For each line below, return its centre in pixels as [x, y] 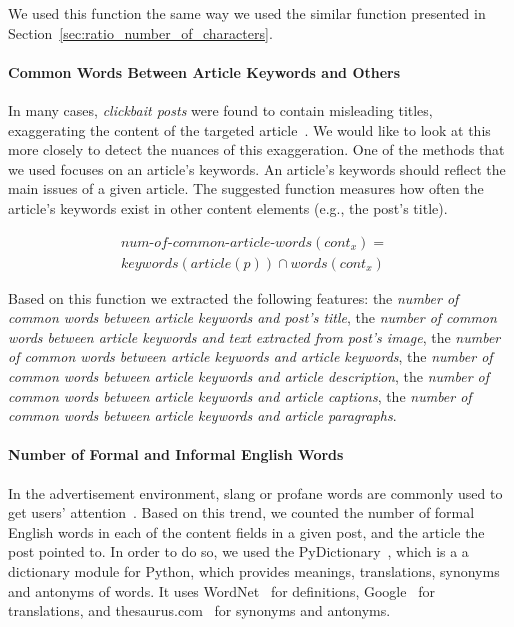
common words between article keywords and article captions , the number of [240, 395]
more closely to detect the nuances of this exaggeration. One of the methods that [256, 149]
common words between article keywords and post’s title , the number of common [252, 317]
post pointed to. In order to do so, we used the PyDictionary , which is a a [238, 551]
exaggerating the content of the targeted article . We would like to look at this [249, 129]
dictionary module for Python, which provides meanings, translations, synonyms [254, 570]
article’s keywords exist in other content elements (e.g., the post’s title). [228, 207]
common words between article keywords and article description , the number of [249, 375]
